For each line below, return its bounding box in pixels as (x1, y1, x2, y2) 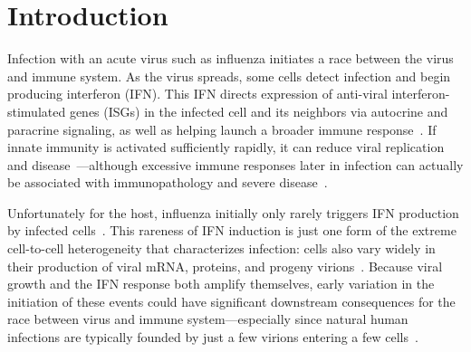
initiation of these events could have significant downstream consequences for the (7, 291, 456, 310)
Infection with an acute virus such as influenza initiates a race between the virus (7, 49, 454, 68)
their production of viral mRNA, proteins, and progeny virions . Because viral (7, 256, 443, 275)
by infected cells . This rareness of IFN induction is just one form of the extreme (7, 221, 457, 240)
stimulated (7, 101, 66, 120)
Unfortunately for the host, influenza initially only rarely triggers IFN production (7, 203, 459, 222)
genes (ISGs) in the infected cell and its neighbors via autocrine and (69, 101, 448, 120)
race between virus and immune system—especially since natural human (7, 309, 409, 328)
